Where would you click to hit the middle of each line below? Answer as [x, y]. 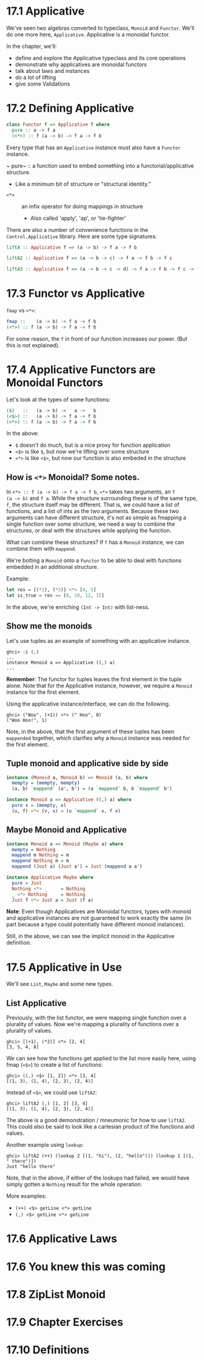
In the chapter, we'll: [32, 46]
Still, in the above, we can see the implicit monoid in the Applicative [90, 936]
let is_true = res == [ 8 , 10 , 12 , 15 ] [55, 596]
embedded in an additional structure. [53, 567]
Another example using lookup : [45, 1145]
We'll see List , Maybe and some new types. [60, 984]
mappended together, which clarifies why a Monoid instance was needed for [98, 738]
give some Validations [42, 84]
